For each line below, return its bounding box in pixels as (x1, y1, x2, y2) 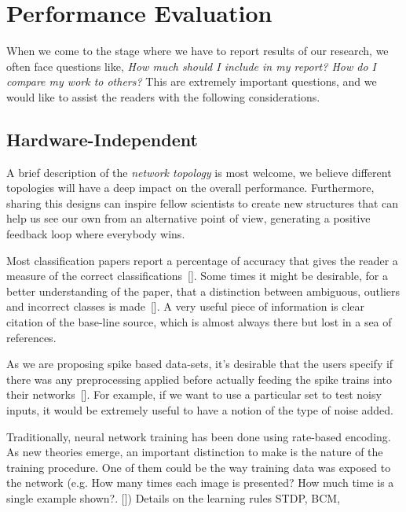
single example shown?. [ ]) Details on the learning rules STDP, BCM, (6, 489, 341, 506)
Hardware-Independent (6, 127, 198, 151)
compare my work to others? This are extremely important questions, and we (6, 73, 377, 90)
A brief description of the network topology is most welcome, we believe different (6, 164, 392, 180)
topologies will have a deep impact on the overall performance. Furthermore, (6, 179, 375, 196)
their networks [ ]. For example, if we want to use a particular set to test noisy (6, 386, 382, 403)
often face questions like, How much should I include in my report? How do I (6, 57, 377, 74)
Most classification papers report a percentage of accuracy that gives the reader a (6, 252, 398, 268)
